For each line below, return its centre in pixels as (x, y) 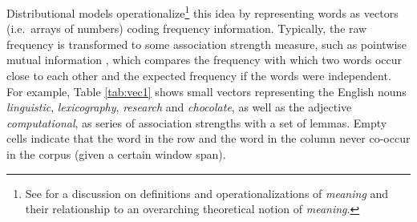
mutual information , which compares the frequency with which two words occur (204, 60)
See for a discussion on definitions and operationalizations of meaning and (207, 193)
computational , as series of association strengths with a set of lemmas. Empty (197, 122)
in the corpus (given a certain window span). (116, 154)
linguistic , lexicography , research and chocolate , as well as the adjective (179, 107)
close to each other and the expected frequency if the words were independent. (199, 76)
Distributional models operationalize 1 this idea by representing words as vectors (202, 12)
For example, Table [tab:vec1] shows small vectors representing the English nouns (206, 91)
